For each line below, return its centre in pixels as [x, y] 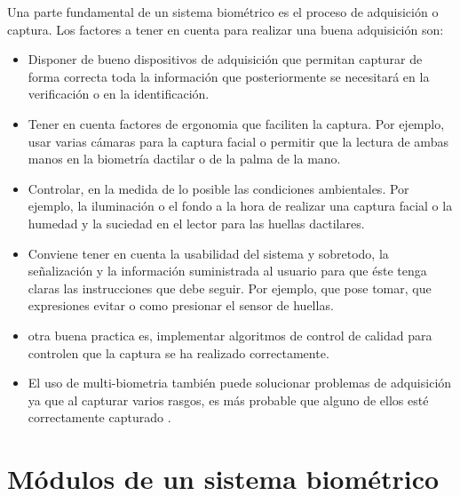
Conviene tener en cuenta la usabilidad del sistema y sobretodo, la [208, 253]
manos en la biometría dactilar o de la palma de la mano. [184, 159]
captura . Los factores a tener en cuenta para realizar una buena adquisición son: [226, 29]
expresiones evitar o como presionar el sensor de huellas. [181, 305]
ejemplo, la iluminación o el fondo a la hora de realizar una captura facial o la [240, 206]
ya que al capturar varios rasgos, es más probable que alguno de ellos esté [228, 400]
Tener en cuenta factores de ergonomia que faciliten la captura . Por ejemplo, [236, 123]
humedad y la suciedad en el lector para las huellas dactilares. [196, 223]
